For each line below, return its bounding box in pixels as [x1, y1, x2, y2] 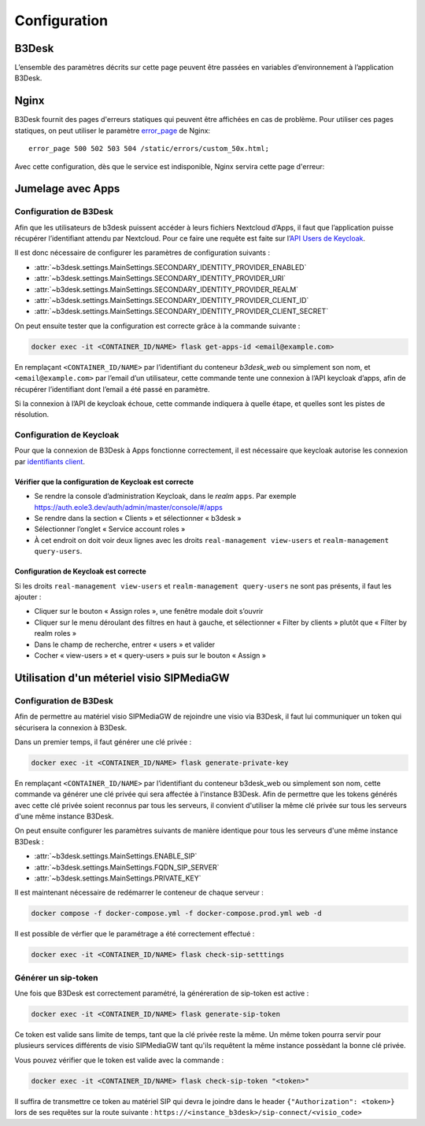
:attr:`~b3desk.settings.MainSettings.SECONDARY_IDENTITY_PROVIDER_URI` [34, 274, 286, 283]
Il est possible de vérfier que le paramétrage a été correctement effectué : [14, 929, 255, 939]
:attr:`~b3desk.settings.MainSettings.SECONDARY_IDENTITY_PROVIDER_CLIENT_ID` [34, 296, 309, 305]
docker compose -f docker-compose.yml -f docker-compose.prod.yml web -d [31, 909, 322, 918]
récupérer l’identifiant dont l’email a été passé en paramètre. [14, 384, 210, 393]
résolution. [14, 410, 50, 419]
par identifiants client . [14, 456, 86, 466]
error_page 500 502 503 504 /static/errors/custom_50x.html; [28, 144, 269, 153]
